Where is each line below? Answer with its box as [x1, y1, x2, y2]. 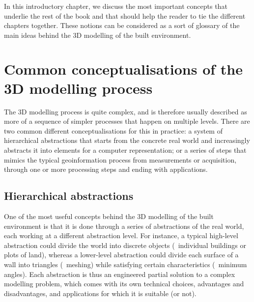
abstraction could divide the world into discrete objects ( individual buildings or [4, 240, 246, 250]
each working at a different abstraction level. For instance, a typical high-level [4, 230, 238, 241]
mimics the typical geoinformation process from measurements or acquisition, [4, 154, 237, 165]
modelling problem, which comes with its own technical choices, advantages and [4, 278, 244, 289]
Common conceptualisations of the [4, 58, 243, 79]
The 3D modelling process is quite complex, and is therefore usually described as [4, 106, 247, 116]
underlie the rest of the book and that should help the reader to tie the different [4, 10, 246, 21]
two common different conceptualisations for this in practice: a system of [4, 125, 223, 136]
